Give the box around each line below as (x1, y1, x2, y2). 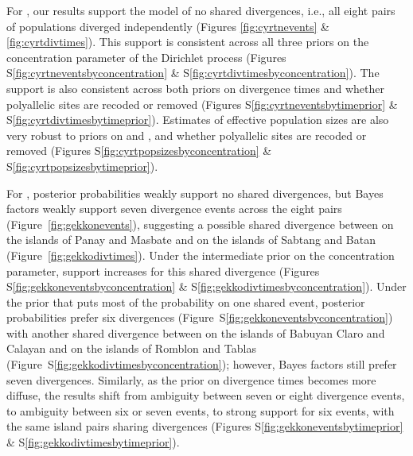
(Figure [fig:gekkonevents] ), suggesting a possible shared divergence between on (6, 215, 394, 232)
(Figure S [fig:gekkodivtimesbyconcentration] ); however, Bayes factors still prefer (6, 356, 397, 373)
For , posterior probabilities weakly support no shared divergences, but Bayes (6, 184, 384, 201)
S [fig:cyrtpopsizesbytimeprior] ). (6, 157, 158, 174)
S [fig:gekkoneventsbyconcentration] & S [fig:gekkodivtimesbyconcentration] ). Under (6, 278, 407, 295)
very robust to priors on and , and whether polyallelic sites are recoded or (6, 126, 367, 143)
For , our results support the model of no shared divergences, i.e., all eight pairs (6, 2, 395, 18)
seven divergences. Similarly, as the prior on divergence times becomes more (6, 371, 376, 388)
